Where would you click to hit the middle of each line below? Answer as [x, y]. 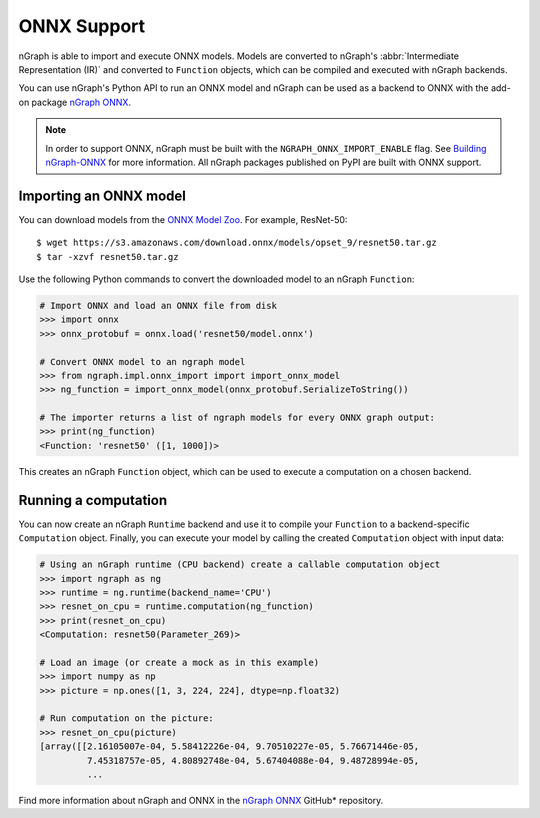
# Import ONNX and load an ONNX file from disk [158, 305]
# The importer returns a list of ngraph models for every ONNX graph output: [237, 418]
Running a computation [93, 500]
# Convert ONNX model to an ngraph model [142, 361]
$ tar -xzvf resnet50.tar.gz [107, 256]
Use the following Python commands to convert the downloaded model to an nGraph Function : [216, 279]
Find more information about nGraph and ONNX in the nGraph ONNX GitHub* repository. [201, 800]
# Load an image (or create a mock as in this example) [179, 662]
